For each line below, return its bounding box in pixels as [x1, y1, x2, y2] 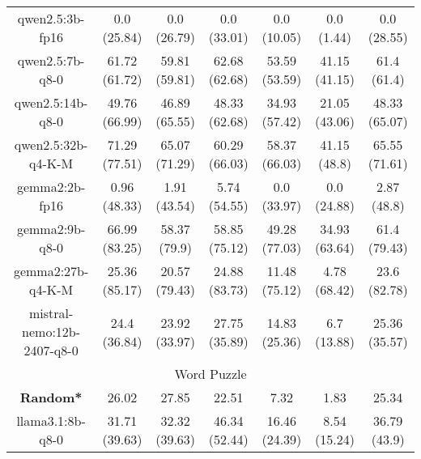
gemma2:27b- [13, 261, 89, 280]
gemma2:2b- [16, 177, 86, 196]
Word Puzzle [174, 364, 247, 383]
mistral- [28, 304, 74, 322]
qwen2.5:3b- [17, 9, 85, 28]
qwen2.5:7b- [17, 51, 85, 70]
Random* [19, 388, 83, 406]
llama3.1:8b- [16, 411, 86, 430]
